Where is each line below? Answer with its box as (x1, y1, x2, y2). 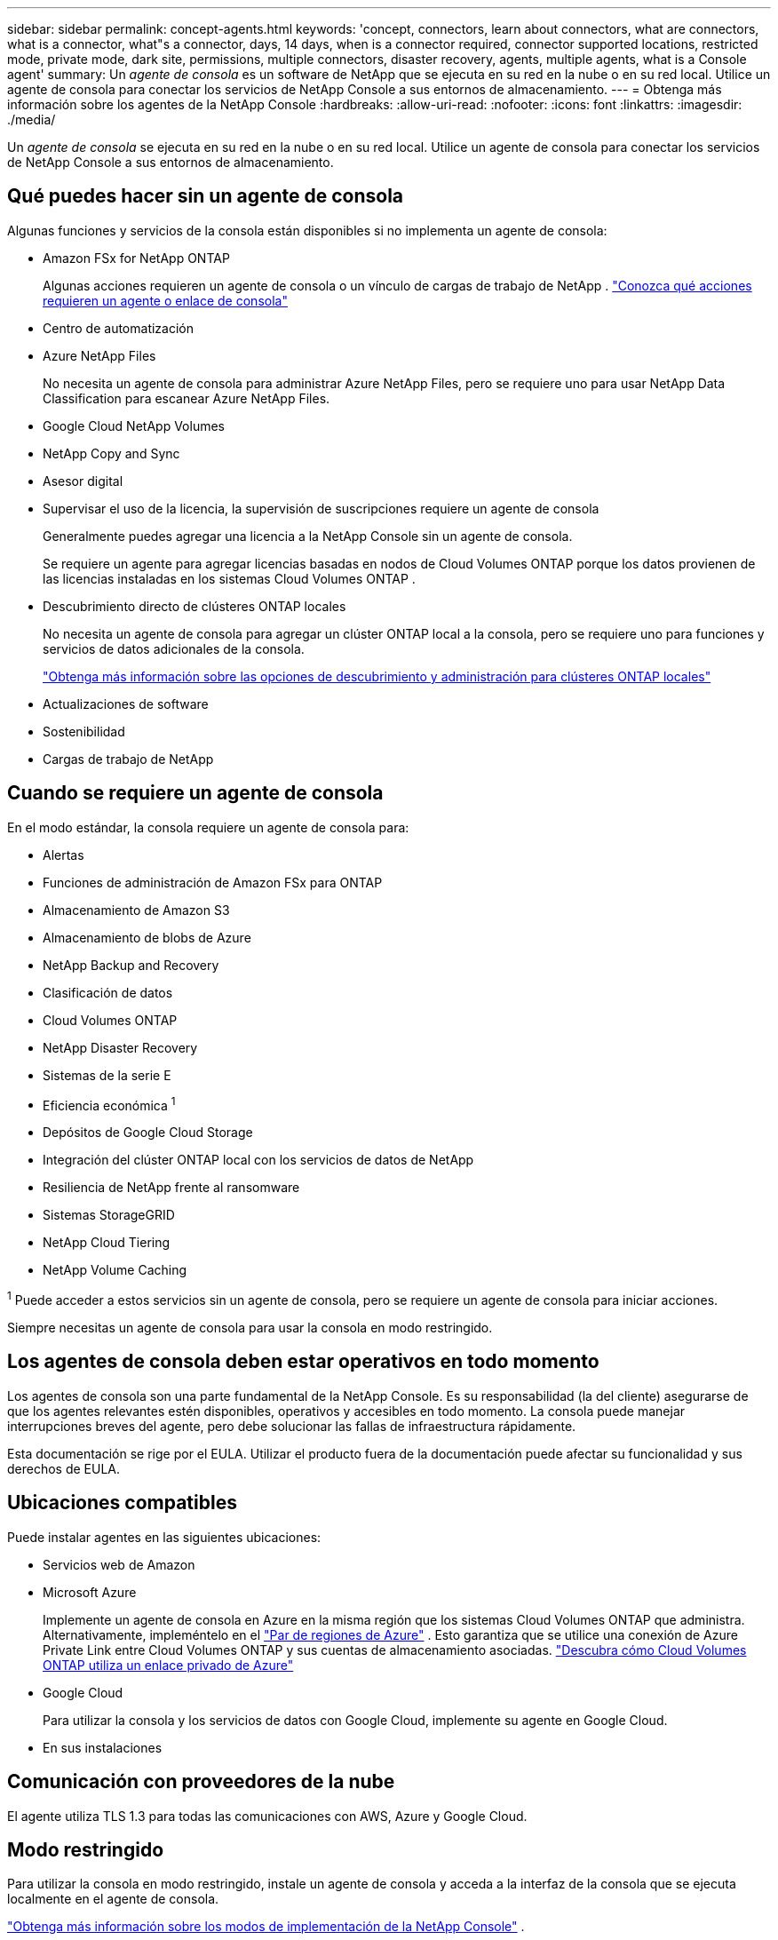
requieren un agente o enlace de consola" (43, 292, 288, 308)
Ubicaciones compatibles (7, 1491, 237, 1515)
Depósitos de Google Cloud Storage (43, 1125, 253, 1141)
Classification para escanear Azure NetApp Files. (43, 390, 330, 406)
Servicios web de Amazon (43, 1556, 195, 1572)
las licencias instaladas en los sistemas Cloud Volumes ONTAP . (43, 570, 416, 586)
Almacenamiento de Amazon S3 (43, 902, 230, 918)
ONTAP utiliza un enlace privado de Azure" (43, 1657, 294, 1673)
